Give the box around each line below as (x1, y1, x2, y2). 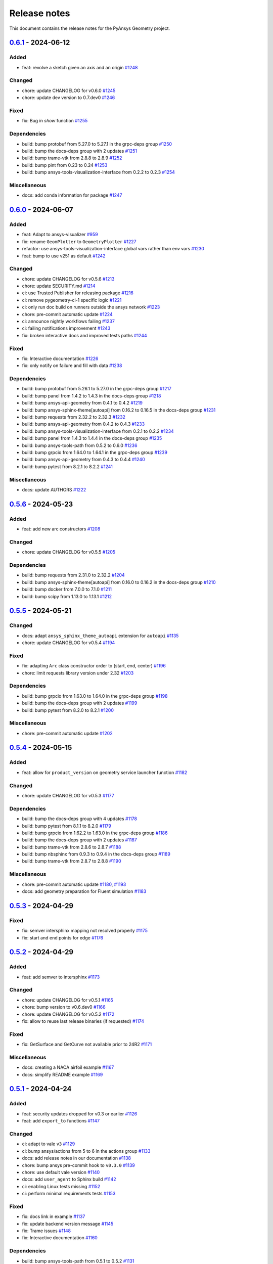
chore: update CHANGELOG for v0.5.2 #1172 (22, 1011, 115, 1017)
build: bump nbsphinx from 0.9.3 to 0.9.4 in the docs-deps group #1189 (22, 851, 170, 857)
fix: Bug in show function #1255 (22, 118, 88, 124)
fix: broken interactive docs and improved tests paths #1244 (22, 332, 148, 338)
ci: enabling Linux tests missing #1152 (22, 1183, 101, 1189)
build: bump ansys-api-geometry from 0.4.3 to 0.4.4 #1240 (22, 457, 145, 463)
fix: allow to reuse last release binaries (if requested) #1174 (22, 1018, 144, 1024)
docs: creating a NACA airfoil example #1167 (22, 1064, 114, 1070)
